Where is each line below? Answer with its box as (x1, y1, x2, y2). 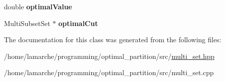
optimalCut (58, 18, 98, 28)
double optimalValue (4, 1, 72, 11)
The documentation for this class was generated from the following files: (4, 34, 222, 45)
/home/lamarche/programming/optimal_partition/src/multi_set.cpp (4, 67, 214, 78)
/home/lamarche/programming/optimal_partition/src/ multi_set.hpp (4, 51, 215, 61)
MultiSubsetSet (4, 18, 50, 28)
